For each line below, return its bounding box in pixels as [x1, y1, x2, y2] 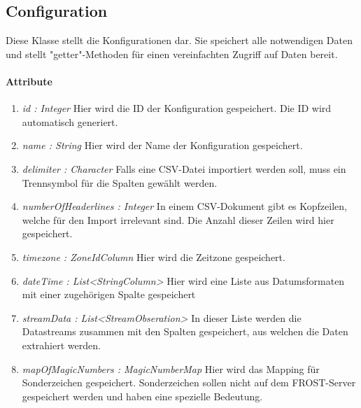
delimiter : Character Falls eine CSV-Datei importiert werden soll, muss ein [22, 161, 346, 176]
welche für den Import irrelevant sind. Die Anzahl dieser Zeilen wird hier [22, 212, 334, 227]
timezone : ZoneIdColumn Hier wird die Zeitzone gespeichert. [22, 249, 285, 264]
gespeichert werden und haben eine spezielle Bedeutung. [22, 388, 263, 403]
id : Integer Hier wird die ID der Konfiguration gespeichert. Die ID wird [22, 101, 332, 115]
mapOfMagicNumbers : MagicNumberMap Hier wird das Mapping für [22, 361, 320, 376]
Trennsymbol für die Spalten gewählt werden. [22, 175, 218, 190]
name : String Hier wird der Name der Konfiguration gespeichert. [22, 138, 303, 153]
